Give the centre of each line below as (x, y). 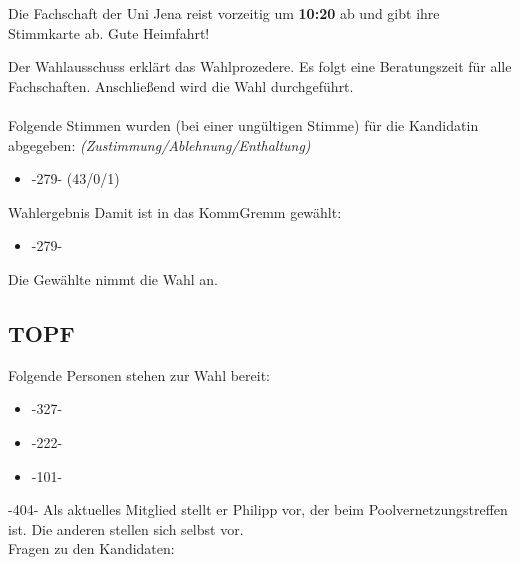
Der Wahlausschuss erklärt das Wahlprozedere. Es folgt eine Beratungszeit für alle (260, 66)
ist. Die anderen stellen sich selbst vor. (126, 528)
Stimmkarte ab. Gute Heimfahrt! (109, 32)
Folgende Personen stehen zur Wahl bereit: (139, 374)
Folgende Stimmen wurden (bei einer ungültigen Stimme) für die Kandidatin (243, 124)
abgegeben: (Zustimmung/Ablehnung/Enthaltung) (159, 144)
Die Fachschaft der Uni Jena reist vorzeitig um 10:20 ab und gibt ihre (224, 13)
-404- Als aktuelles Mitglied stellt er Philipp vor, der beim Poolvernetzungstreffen (258, 509)
